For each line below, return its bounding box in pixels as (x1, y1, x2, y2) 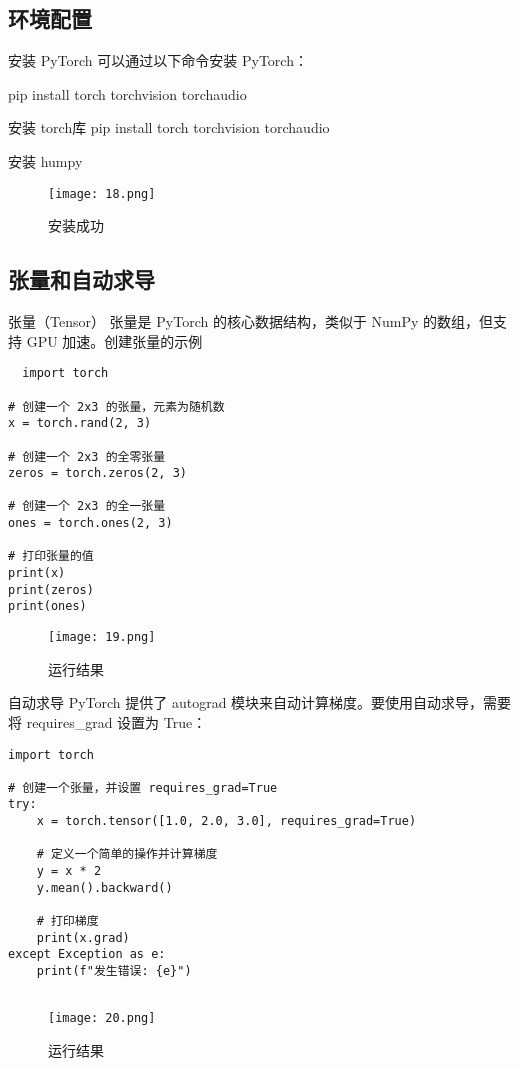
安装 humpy (8, 150, 83, 171)
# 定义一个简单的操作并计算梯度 (36, 847, 218, 862)
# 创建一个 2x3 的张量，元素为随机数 (8, 399, 225, 414)
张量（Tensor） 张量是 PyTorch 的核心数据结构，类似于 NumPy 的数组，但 (8, 311, 494, 332)
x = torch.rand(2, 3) (8, 416, 152, 431)
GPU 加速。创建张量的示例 (26, 330, 203, 351)
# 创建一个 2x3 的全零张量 (8, 449, 166, 464)
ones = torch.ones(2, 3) (8, 516, 173, 531)
